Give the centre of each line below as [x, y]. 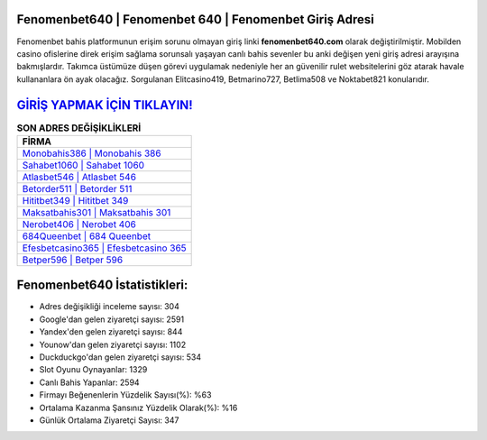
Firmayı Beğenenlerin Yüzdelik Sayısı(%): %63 [125, 395]
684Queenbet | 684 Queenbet [87, 236]
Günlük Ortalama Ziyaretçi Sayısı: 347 [109, 420]
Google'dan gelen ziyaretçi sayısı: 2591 [112, 319]
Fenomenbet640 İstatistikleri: [102, 285]
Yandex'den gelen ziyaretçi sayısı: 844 [111, 332]
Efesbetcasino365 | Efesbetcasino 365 [104, 248]
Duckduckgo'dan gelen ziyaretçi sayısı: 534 [120, 357]
